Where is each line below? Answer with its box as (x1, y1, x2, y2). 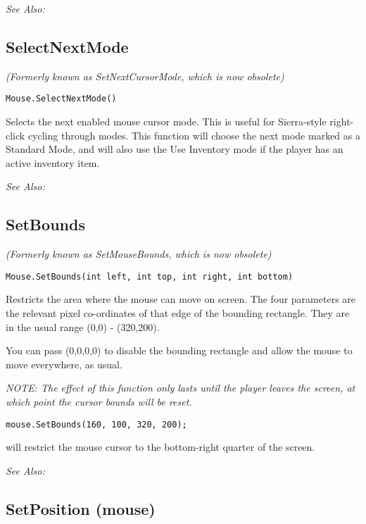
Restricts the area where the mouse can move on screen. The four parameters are (6, 292, 356, 306)
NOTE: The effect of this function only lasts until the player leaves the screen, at (6, 380, 355, 395)
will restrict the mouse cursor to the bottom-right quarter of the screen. (6, 439, 315, 454)
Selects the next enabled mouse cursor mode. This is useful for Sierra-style (6, 114, 327, 129)
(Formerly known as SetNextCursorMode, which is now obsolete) (6, 68, 284, 83)
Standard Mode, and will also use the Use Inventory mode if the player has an (6, 142, 343, 156)
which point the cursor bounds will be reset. (6, 394, 192, 409)
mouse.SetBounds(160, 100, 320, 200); (6, 419, 187, 430)
